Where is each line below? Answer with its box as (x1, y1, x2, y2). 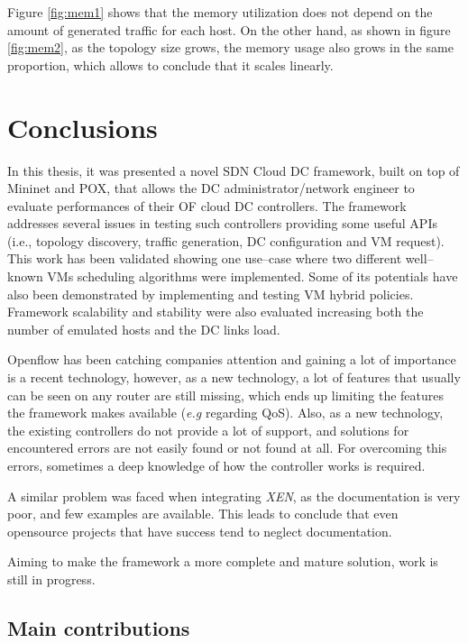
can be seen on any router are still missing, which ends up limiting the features (7, 385, 444, 404)
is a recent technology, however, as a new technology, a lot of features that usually (7, 368, 461, 387)
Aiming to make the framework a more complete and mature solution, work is (7, 552, 438, 571)
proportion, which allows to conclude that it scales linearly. (7, 55, 334, 74)
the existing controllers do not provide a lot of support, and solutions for (7, 420, 409, 439)
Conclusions (7, 108, 158, 145)
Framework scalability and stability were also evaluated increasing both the (7, 302, 424, 321)
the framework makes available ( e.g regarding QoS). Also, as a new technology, (7, 403, 444, 422)
